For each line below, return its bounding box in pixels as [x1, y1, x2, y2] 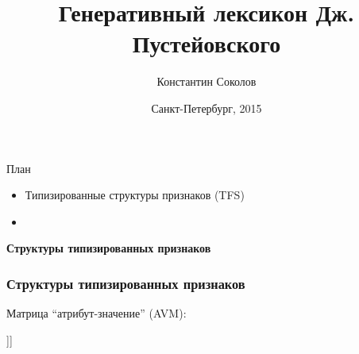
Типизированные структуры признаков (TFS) [25, 187, 245, 203]
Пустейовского [132, 27, 281, 60]
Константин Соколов [156, 73, 257, 90]
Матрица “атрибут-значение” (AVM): [6, 305, 187, 321]
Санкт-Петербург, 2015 [151, 99, 262, 116]
